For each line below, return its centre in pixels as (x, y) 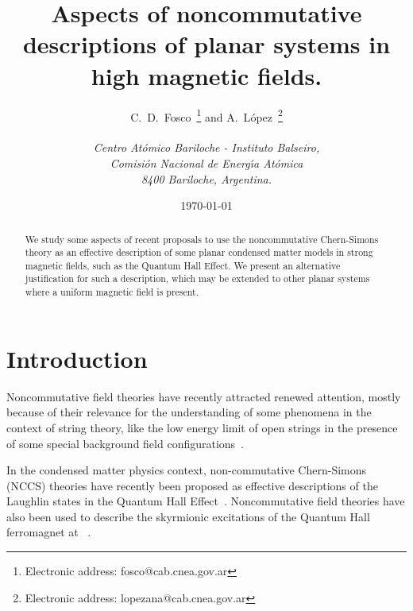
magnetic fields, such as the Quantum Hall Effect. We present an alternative (183, 265)
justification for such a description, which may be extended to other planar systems (197, 278)
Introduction (77, 358)
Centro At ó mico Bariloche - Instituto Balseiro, (206, 147)
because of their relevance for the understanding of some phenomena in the (189, 412)
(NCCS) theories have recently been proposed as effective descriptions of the (192, 485)
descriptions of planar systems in (206, 44)
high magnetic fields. (206, 75)
